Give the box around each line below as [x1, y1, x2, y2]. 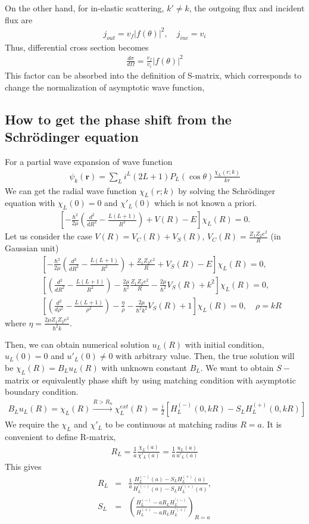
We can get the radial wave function [5, 184, 137, 196]
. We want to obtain [200, 361, 274, 373]
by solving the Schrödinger [178, 184, 276, 196]
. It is [261, 418, 282, 431]
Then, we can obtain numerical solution [5, 338, 149, 350]
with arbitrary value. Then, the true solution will [116, 350, 295, 362]
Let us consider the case [5, 230, 92, 242]
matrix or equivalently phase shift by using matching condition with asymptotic [5, 373, 296, 386]
